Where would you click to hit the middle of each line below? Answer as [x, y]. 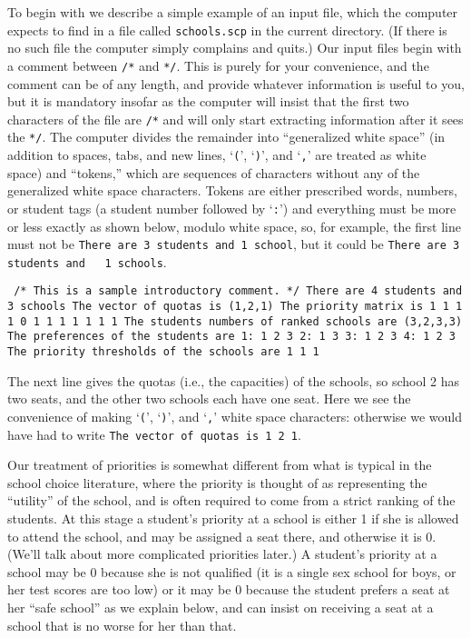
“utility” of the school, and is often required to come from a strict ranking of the [231, 500]
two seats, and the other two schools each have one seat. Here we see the [209, 399]
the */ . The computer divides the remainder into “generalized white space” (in [226, 137]
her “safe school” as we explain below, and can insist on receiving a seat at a [221, 607]
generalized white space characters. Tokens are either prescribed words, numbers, [232, 190]
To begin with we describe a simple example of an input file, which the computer [233, 12]
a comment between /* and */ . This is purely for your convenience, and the [218, 65]
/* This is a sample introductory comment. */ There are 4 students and [238, 291]
